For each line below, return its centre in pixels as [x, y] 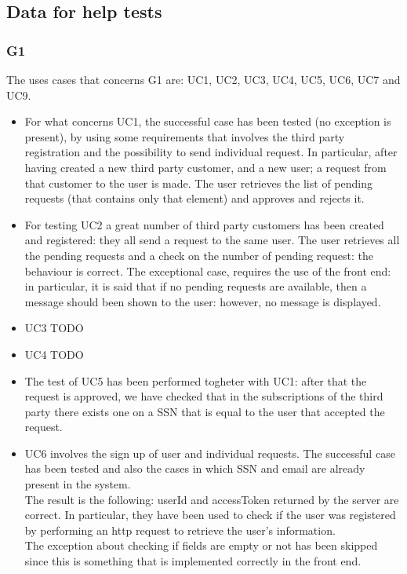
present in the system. [78, 484]
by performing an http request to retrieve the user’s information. [180, 530]
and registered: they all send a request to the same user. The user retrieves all [212, 240]
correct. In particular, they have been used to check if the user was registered [210, 515]
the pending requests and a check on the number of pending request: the [199, 255]
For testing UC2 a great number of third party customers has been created [204, 224]
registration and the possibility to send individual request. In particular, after [211, 152]
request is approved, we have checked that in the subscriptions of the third [204, 396]
